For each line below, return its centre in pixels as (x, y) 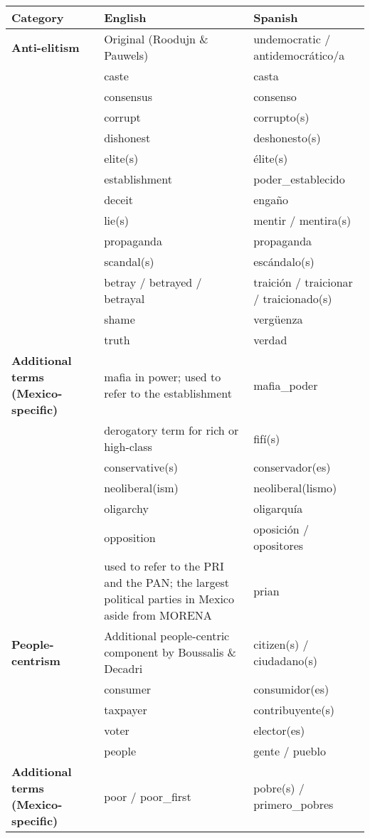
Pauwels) (126, 55)
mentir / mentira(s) (302, 220)
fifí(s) (267, 438)
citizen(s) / (281, 644)
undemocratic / (292, 39)
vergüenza (278, 319)
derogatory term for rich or (171, 430)
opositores (279, 545)
